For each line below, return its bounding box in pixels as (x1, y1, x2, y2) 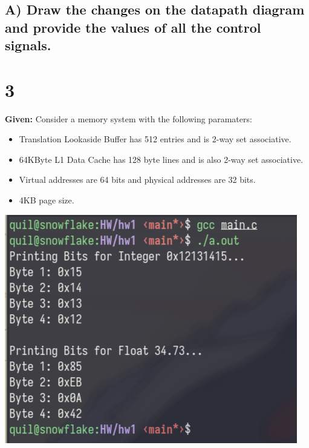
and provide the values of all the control (5, 18, 261, 36)
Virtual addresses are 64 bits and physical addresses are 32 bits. (19, 173, 256, 186)
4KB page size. (19, 194, 74, 206)
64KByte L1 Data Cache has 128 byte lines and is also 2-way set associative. (19, 153, 304, 165)
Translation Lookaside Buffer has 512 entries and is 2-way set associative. (19, 133, 291, 145)
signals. (5, 36, 51, 54)
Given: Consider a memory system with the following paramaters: (5, 112, 252, 125)
